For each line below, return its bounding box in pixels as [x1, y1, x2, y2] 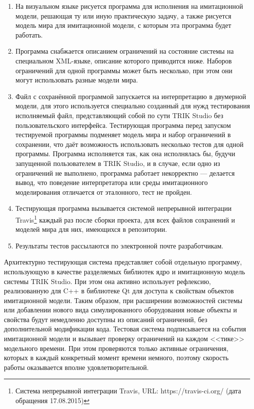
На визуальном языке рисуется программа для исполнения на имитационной [15, 1, 243, 11]
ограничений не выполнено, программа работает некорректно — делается [15, 167, 235, 178]
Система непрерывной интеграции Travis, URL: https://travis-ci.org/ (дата [15, 386, 241, 396]
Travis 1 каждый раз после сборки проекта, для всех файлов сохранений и [15, 213, 235, 225]
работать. [15, 29, 43, 40]
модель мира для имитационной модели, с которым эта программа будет [15, 20, 232, 30]
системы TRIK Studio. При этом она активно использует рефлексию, [4, 276, 211, 286]
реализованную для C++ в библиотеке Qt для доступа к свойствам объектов [4, 286, 234, 296]
